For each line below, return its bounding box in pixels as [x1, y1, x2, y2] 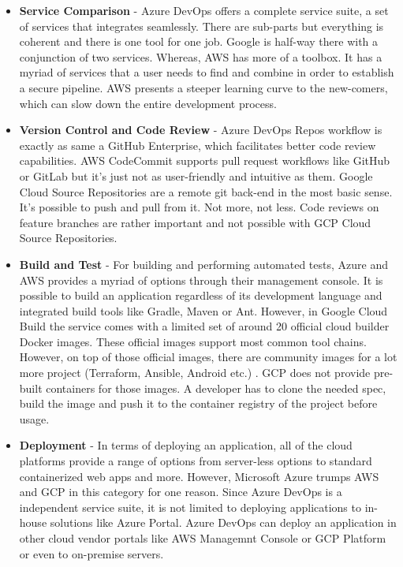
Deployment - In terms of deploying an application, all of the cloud [19, 437, 353, 453]
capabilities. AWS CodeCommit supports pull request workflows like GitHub [19, 152, 390, 169]
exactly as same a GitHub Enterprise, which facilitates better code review [19, 136, 376, 153]
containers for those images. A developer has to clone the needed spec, [46, 379, 386, 396]
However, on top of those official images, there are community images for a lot [19, 349, 397, 365]
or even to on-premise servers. [19, 545, 164, 561]
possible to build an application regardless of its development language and [19, 287, 382, 304]
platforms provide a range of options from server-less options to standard [19, 453, 372, 469]
